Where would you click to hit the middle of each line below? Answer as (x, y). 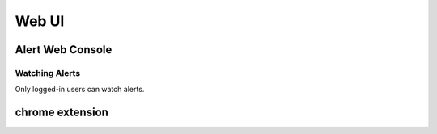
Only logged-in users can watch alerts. (80, 90)
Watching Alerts (48, 73)
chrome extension (62, 113)
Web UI (40, 21)
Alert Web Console (64, 50)
